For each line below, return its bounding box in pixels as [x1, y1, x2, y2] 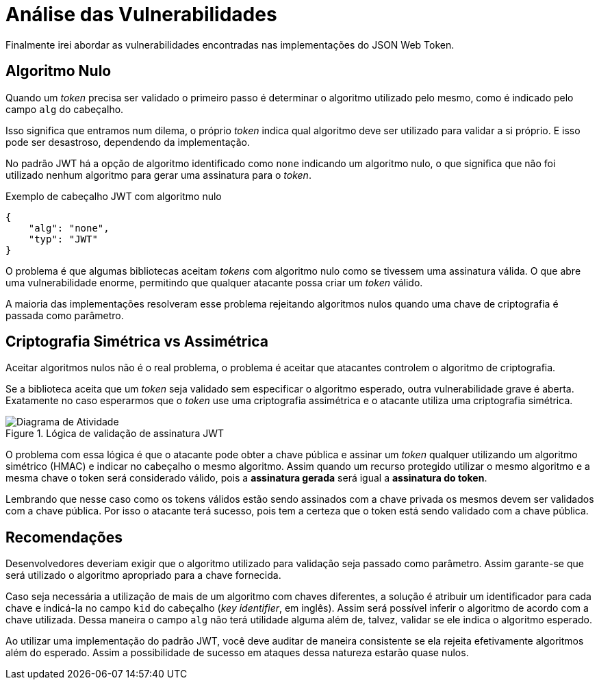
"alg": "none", [28, 222, 110, 234]
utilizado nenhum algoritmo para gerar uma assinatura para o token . [5, 169, 311, 181]
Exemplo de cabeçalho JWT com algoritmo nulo [5, 190, 222, 202]
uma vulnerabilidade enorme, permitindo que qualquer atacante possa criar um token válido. [5, 276, 423, 288]
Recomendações [5, 528, 123, 546]
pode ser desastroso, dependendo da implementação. [5, 136, 250, 148]
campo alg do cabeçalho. [5, 103, 124, 115]
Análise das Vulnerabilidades [5, 3, 277, 26]
